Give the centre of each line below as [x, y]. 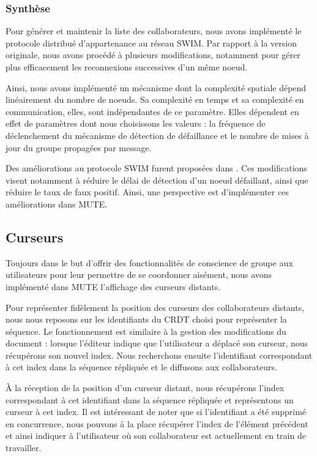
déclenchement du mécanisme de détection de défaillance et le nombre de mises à [157, 135]
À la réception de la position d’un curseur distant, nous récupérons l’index [145, 388]
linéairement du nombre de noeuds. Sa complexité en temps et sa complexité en [155, 99]
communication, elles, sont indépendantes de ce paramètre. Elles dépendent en [152, 111]
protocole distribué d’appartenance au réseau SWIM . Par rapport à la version [151, 43]
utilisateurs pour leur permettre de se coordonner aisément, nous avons [139, 275]
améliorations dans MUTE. [57, 204]
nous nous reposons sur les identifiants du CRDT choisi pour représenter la [146, 319]
